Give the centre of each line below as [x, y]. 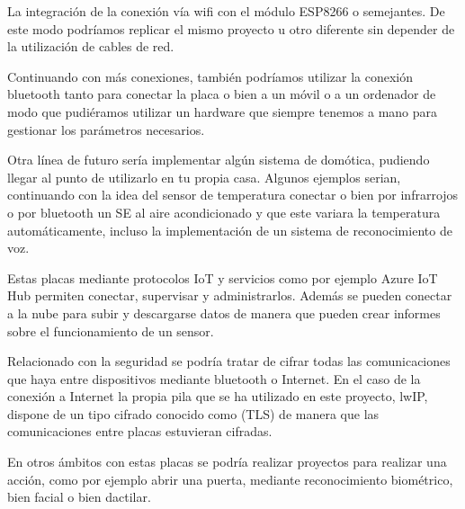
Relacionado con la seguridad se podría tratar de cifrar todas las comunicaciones [229, 361]
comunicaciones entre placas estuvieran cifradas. [140, 431]
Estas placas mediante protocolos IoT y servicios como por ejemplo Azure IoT [223, 277]
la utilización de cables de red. [91, 46]
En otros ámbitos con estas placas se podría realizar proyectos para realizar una [227, 462]
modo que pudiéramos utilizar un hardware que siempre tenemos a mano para [223, 111]
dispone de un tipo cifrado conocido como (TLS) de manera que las [193, 413]
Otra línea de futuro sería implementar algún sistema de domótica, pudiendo [219, 160]
